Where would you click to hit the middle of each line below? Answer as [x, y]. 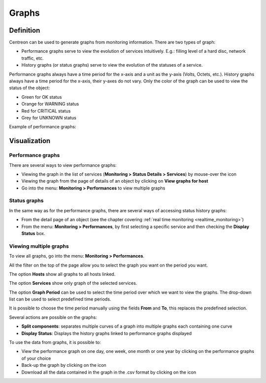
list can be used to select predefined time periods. [60, 299]
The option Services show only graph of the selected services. [73, 283]
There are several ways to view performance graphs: [63, 165]
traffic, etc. [33, 58]
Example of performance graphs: [43, 127]
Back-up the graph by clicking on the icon [64, 365]
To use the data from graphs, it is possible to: [55, 343]
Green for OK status [42, 97]
